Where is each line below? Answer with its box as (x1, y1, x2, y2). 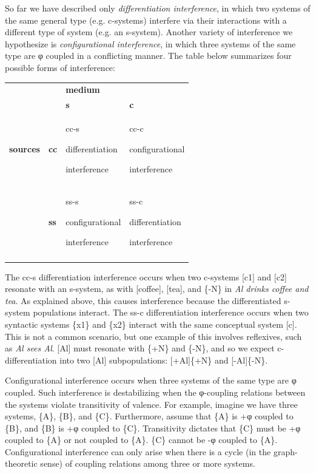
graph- (273, 445, 298, 458)
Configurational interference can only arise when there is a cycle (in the (5, 445, 271, 458)
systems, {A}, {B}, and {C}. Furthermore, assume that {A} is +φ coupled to (5, 410, 294, 422)
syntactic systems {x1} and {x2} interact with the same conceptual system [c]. (5, 317, 297, 330)
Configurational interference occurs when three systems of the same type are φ (5, 374, 297, 387)
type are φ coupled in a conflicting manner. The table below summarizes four (5, 49, 292, 62)
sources (9, 142, 40, 155)
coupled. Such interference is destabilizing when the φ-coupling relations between (5, 385, 306, 398)
